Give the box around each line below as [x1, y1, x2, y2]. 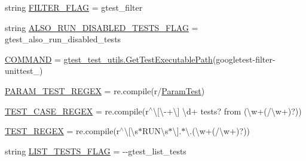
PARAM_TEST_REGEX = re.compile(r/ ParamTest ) [5, 84, 205, 97]
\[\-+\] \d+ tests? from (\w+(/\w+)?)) [153, 104, 302, 117]
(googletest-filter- [212, 52, 276, 65]
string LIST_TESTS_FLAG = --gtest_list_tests [5, 144, 186, 157]
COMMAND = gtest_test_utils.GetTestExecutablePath [5, 52, 213, 65]
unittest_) [5, 64, 43, 77]
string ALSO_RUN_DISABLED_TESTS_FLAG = [5, 21, 198, 33]
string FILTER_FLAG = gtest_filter [5, 1, 143, 13]
